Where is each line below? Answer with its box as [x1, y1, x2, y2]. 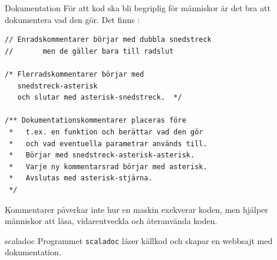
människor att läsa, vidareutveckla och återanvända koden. [5, 215, 217, 227]
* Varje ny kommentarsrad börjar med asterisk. [9, 162, 207, 171]
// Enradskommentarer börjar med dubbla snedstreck [5, 35, 212, 44]
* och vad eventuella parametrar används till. [9, 139, 207, 148]
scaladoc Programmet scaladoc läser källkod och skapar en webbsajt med [5, 234, 273, 246]
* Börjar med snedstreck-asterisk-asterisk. [9, 151, 195, 160]
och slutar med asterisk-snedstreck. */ [17, 93, 182, 102]
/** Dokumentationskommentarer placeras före [5, 116, 186, 125]
